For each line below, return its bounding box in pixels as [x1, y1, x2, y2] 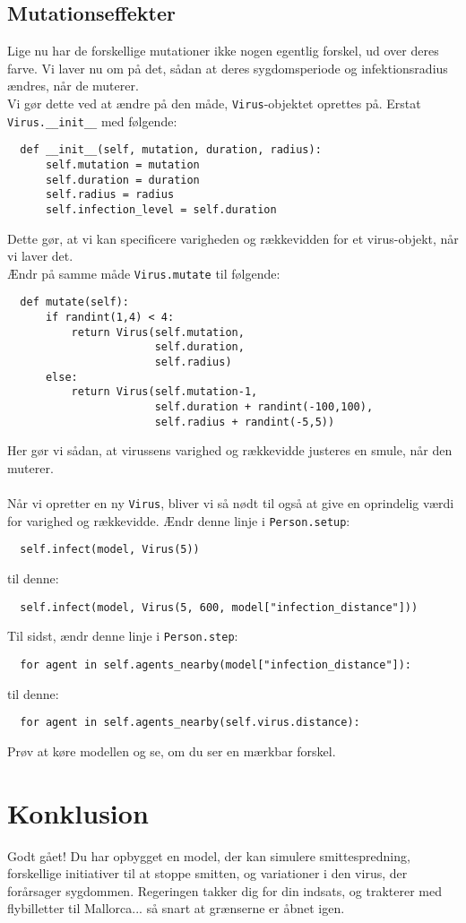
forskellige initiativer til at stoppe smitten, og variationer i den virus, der [7, 864, 408, 883]
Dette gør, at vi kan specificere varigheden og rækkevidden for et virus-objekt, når [7, 229, 459, 247]
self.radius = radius [45, 188, 175, 202]
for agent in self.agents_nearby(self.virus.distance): [20, 716, 360, 729]
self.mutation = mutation [45, 158, 200, 171]
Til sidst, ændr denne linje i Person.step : [7, 626, 238, 645]
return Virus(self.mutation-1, [71, 385, 258, 399]
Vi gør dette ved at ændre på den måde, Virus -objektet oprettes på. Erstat [7, 93, 421, 112]
